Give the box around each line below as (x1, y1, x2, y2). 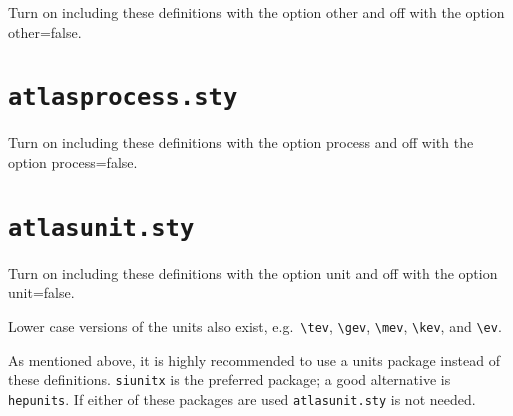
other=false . (8, 21, 82, 42)
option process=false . (8, 152, 138, 173)
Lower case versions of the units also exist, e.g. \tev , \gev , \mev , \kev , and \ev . (8, 316, 502, 337)
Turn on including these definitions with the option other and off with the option (8, 2, 505, 22)
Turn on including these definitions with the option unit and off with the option (8, 262, 498, 283)
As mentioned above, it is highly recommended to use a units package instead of (8, 349, 500, 370)
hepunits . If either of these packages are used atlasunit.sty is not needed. (8, 388, 476, 409)
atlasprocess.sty (8, 83, 238, 112)
